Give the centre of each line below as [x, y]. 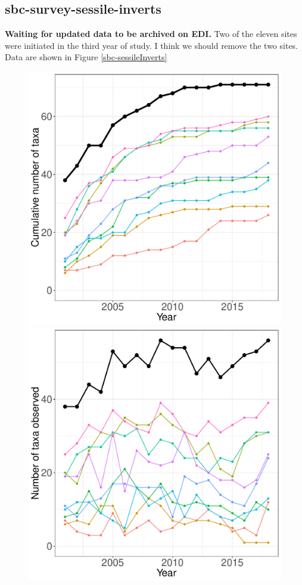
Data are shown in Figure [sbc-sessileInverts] [86, 57]
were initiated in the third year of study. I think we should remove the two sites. [152, 45]
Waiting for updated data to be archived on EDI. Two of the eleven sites [151, 34]
